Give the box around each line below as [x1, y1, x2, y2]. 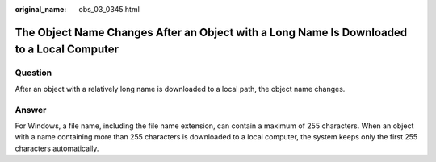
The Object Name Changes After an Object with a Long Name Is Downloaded [15, 25, 408, 39]
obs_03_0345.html [78, 5, 140, 14]
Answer [15, 104, 47, 115]
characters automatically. [15, 143, 99, 153]
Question [15, 67, 52, 78]
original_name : [15, 5, 67, 14]
